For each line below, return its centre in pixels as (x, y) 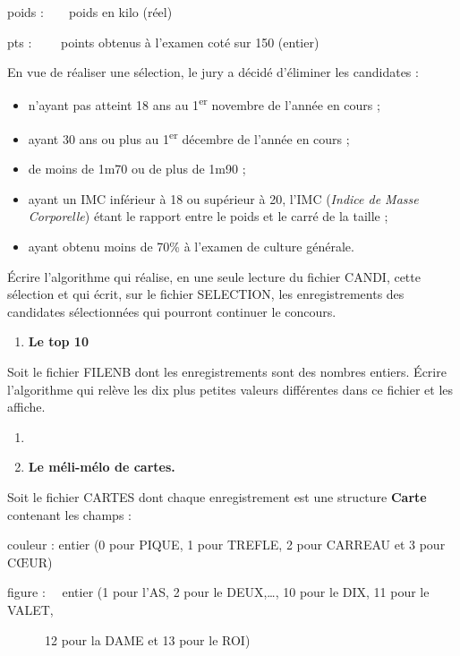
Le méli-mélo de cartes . (102, 467)
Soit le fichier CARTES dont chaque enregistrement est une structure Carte (217, 497)
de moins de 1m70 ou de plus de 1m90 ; (137, 169)
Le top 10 (58, 341)
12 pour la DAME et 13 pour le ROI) (147, 639)
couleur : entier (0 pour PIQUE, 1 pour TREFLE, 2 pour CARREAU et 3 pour (226, 545)
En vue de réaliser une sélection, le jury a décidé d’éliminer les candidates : (213, 72)
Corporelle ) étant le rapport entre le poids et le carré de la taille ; (208, 216)
